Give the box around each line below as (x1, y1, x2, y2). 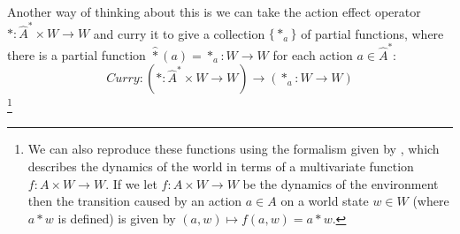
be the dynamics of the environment (242, 174, 439, 192)
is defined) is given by (57, 208, 176, 227)
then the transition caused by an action (27, 192, 242, 210)
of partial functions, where (301, 24, 444, 42)
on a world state (280, 192, 369, 210)
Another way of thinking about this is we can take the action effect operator (7, 3, 421, 20)
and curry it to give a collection (93, 24, 265, 42)
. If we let (105, 174, 157, 192)
